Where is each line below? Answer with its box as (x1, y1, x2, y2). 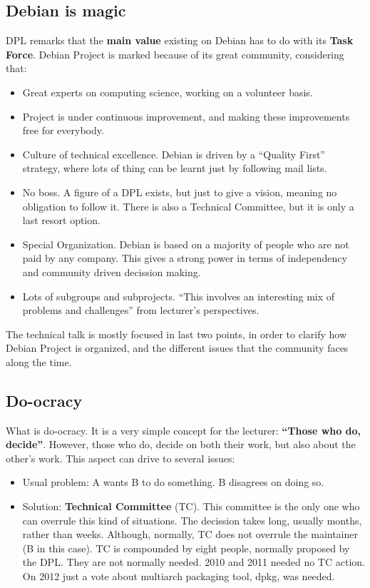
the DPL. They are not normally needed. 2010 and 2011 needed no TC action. (22, 554, 365, 569)
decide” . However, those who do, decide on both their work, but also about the (6, 437, 356, 452)
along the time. (6, 354, 72, 369)
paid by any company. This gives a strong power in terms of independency (22, 250, 347, 265)
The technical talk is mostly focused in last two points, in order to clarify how (6, 326, 347, 341)
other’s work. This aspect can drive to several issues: (6, 450, 235, 465)
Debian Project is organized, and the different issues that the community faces (6, 340, 349, 355)
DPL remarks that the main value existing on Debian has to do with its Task (6, 33, 354, 48)
